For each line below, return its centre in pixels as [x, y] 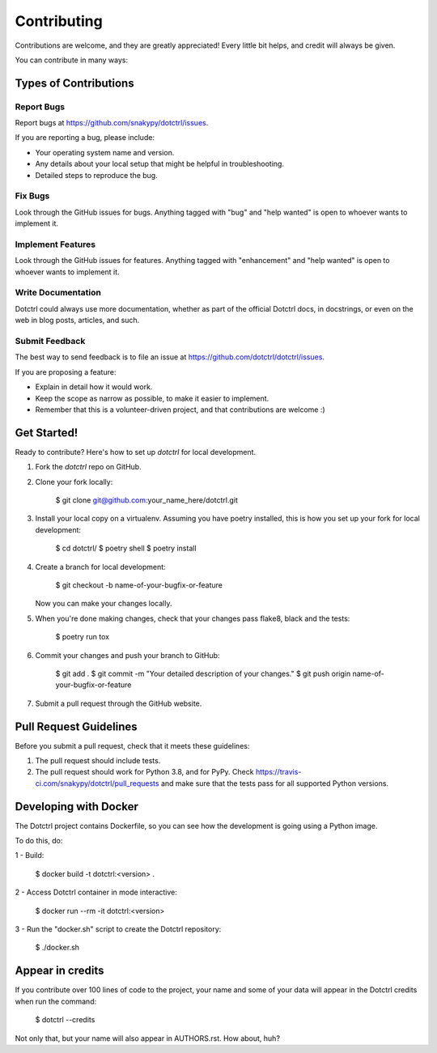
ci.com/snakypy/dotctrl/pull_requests [97, 783]
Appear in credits [59, 971]
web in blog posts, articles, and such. [77, 321]
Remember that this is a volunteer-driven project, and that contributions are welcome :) [180, 410]
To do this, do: [39, 841]
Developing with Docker [77, 807]
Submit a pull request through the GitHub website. [119, 703]
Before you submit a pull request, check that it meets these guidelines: [132, 745]
